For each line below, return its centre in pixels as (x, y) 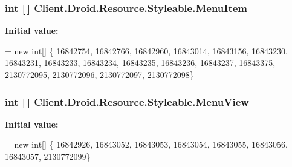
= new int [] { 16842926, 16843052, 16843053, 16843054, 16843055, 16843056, (146, 144)
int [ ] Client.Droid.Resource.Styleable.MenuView (127, 101)
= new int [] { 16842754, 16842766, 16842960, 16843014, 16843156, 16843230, (146, 51)
